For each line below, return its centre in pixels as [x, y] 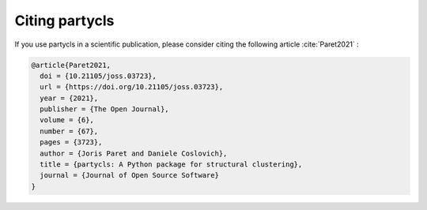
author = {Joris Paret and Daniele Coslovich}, [134, 153]
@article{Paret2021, [71, 65]
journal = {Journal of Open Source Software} [129, 175]
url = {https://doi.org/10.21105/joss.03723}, [132, 87]
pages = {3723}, [71, 142]
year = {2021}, [69, 98]
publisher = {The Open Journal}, [104, 109]
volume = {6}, [67, 120]
